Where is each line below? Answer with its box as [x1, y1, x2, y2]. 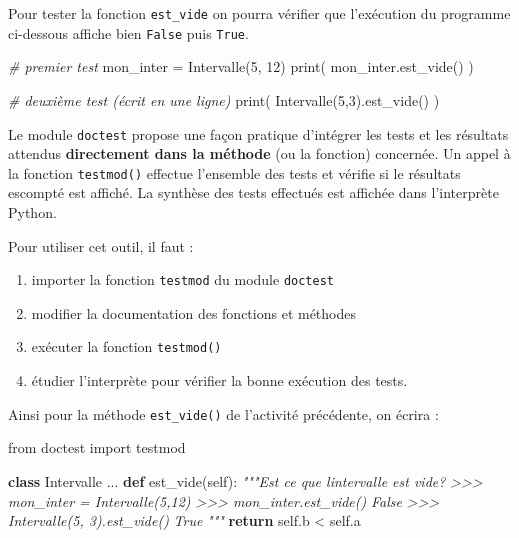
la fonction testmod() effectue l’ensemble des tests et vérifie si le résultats [8, 162, 461, 183]
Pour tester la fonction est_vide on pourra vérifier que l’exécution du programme [8, 3, 511, 23]
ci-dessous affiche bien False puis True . [8, 22, 249, 43]
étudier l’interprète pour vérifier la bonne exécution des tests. [31, 370, 408, 391]
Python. [8, 202, 57, 222]
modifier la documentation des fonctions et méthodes [31, 302, 357, 323]
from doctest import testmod [8, 437, 186, 458]
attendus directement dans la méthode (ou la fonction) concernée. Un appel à [8, 143, 511, 164]
